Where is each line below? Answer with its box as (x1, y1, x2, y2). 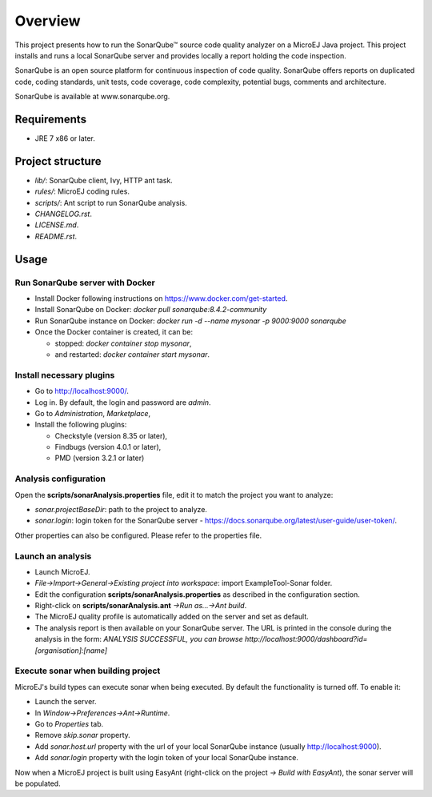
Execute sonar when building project (14, 665, 161, 676)
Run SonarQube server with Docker (14, 277, 155, 288)
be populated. (14, 779, 61, 788)
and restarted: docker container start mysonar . (54, 349, 210, 359)
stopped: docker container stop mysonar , (54, 338, 192, 348)
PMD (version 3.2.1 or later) (54, 453, 145, 463)
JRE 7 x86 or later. (34, 134, 96, 143)
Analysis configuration (14, 473, 106, 484)
